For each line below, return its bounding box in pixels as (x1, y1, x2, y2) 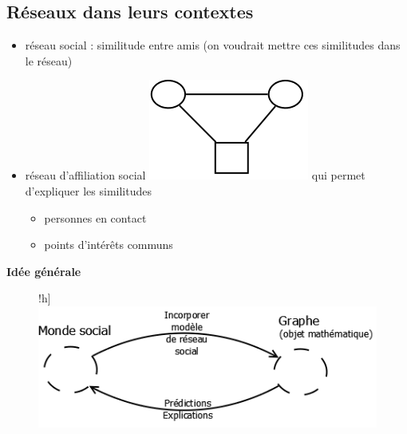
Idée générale (6, 262, 81, 279)
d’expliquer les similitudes (25, 182, 152, 199)
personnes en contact (44, 209, 147, 226)
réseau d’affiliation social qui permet (25, 167, 366, 183)
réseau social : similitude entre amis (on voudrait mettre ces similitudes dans (25, 37, 401, 53)
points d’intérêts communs (44, 236, 173, 253)
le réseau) (25, 52, 73, 69)
